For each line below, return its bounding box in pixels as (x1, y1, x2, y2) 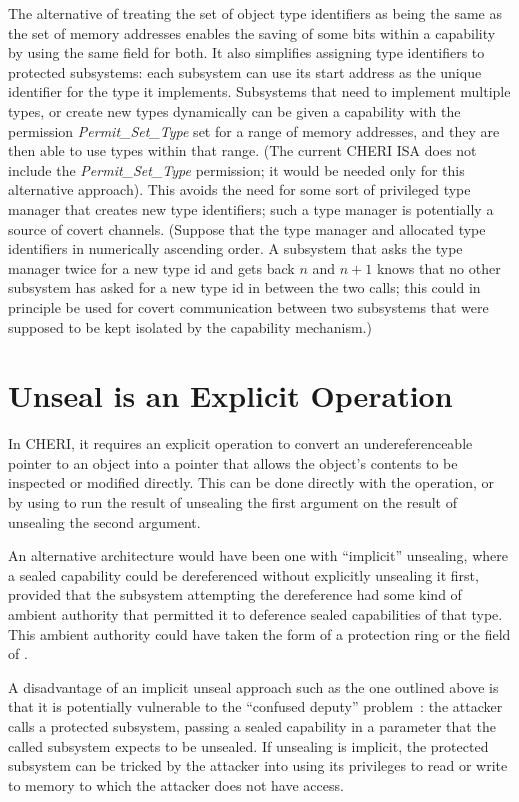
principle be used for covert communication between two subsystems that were (8, 296, 489, 317)
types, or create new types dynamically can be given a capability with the (8, 100, 461, 121)
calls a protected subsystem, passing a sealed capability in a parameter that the (8, 715, 496, 736)
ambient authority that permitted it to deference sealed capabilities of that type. (8, 603, 503, 624)
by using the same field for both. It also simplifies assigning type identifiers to (8, 42, 485, 63)
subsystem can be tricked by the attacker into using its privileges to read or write (8, 755, 508, 776)
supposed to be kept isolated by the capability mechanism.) (8, 316, 372, 337)
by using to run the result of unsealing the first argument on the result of (8, 492, 457, 512)
